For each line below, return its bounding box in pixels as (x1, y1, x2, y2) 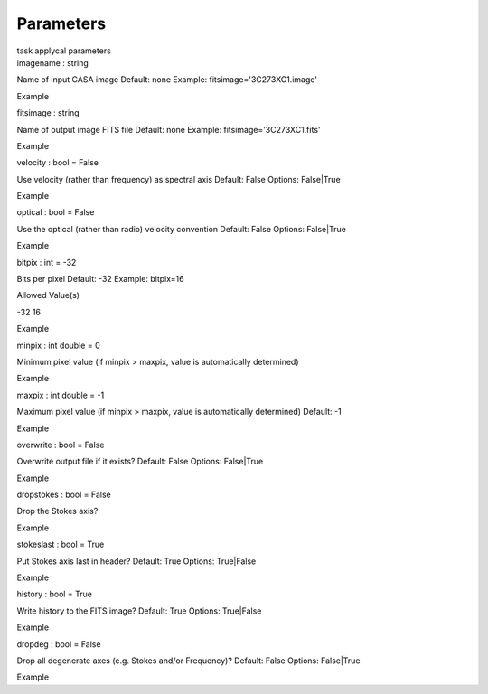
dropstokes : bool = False (16, 489, 112, 501)
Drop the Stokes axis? (16, 506, 99, 517)
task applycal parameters (16, 45, 112, 56)
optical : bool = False (16, 207, 95, 218)
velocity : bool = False (16, 157, 99, 168)
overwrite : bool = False (16, 439, 105, 450)
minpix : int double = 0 (16, 340, 100, 351)
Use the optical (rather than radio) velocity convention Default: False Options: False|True (16, 223, 347, 234)
